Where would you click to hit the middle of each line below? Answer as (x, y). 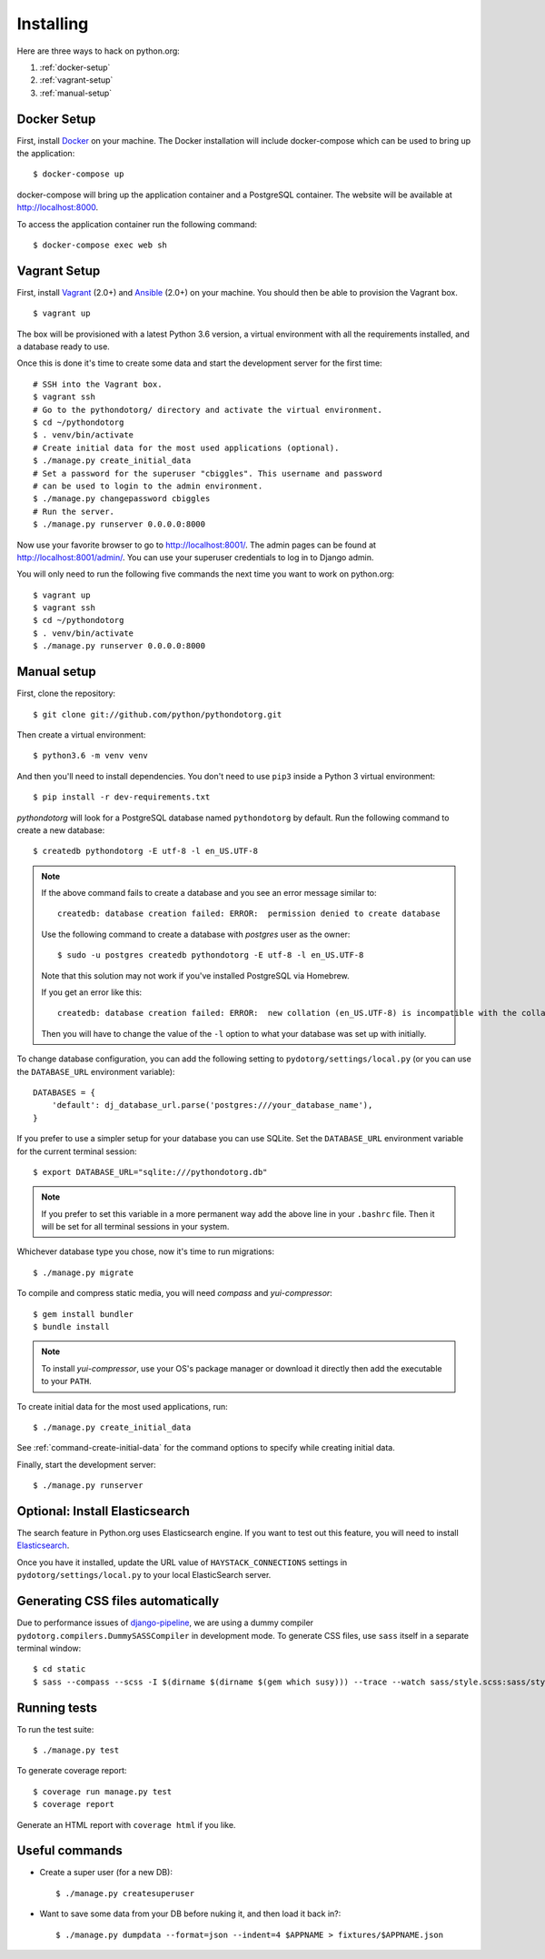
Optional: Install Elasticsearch (103, 1511)
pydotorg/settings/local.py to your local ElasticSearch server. (144, 1575)
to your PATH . (67, 1381)
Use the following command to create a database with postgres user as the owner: (196, 934)
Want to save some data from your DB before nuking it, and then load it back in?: (190, 1914)
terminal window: (49, 1648)
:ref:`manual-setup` (76, 93)
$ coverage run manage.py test (103, 1791)
